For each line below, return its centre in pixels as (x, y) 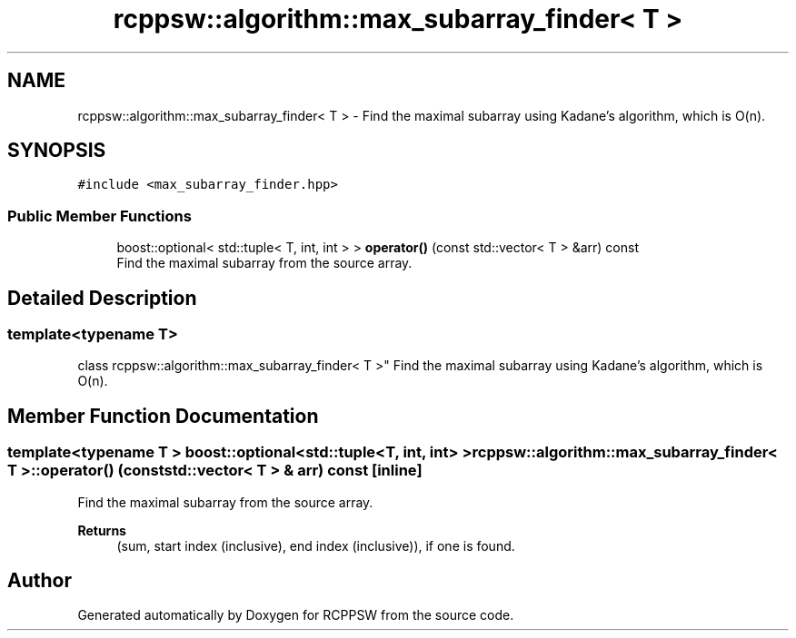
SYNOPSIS (57, 151)
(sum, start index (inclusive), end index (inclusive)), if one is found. (316, 545)
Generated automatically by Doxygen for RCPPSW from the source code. (296, 615)
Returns (102, 530)
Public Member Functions (99, 216)
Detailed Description (102, 298)
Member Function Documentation (163, 416)
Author (40, 581)
